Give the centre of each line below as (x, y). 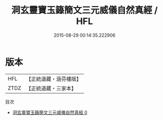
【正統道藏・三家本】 (51, 88)
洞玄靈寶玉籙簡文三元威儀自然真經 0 (50, 112)
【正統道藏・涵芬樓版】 (54, 79)
